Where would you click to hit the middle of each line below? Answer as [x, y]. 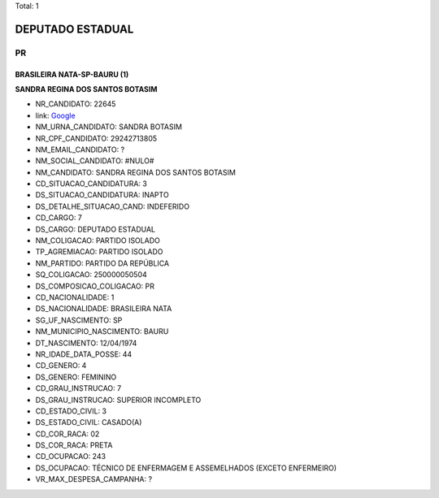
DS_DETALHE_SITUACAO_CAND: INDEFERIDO [113, 206]
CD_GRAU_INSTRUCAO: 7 [78, 388]
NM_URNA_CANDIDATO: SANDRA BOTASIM [109, 127]
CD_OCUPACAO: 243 [70, 457]
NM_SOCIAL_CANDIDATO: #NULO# [95, 161]
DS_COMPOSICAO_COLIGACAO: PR [95, 286]
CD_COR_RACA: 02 [67, 434]
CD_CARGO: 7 [59, 218]
